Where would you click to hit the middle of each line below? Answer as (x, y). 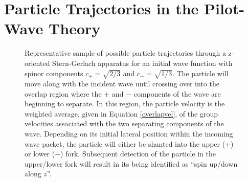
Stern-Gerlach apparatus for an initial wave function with (142, 63)
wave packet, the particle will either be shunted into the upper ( (125, 143)
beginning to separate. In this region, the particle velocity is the (125, 104)
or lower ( (40, 154)
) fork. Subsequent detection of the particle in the (138, 154)
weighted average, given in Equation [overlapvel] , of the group (121, 113)
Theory (74, 28)
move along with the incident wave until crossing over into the (122, 83)
